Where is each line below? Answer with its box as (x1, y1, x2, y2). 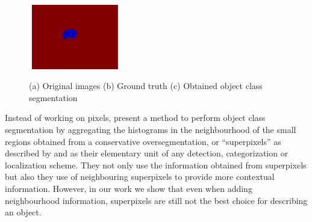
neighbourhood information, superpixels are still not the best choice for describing (5, 194, 308, 206)
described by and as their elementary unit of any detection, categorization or (5, 147, 289, 159)
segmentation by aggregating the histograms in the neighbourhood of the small (5, 123, 296, 136)
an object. (5, 206, 42, 218)
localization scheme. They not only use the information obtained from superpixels (5, 158, 307, 171)
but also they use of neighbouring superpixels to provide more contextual (5, 170, 275, 183)
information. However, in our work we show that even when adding (5, 182, 252, 194)
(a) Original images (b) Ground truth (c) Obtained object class (29, 79, 263, 92)
